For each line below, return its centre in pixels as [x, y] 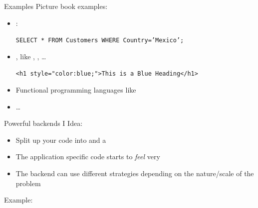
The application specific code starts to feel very [88, 156]
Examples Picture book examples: [56, 6]
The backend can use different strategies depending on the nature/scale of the [135, 173]
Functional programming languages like [76, 90]
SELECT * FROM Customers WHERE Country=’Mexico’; [100, 41]
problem [28, 183]
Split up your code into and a [61, 140]
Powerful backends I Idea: [43, 123]
